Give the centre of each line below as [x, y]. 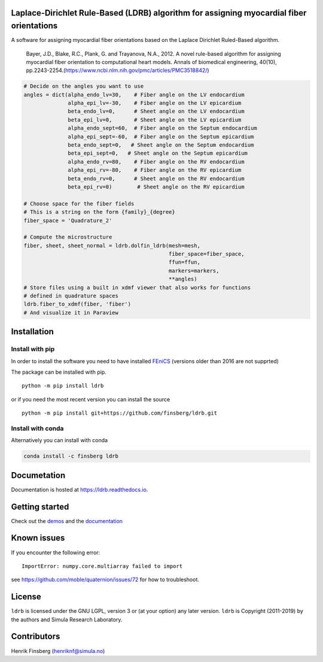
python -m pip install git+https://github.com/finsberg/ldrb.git [120, 413]
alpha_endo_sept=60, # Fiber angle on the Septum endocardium [162, 128]
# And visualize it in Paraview [71, 312]
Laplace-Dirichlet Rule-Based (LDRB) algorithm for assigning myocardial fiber [159, 13]
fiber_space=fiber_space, [206, 254]
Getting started [40, 507]
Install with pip [33, 349]
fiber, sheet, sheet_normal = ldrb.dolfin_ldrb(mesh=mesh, [112, 245]
